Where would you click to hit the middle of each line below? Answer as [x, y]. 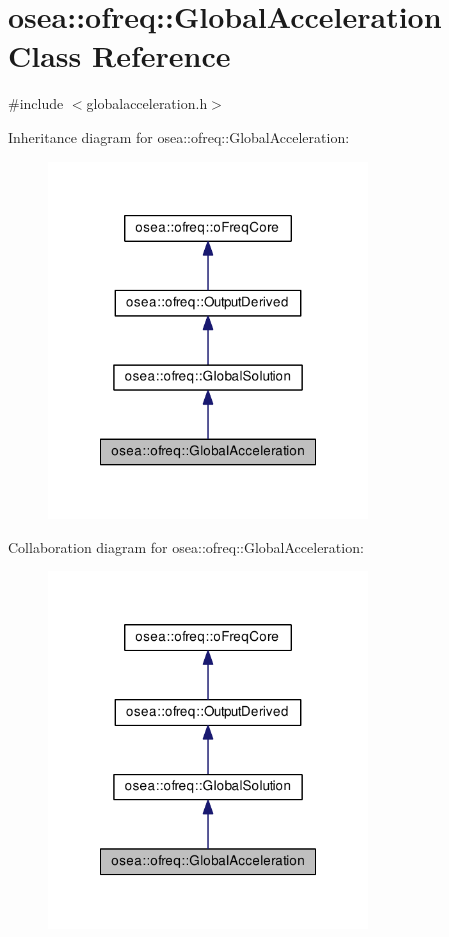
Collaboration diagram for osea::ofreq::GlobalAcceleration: [186, 546]
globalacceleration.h [147, 103]
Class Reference [119, 55]
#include [36, 103]
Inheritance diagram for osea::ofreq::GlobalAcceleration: [179, 136]
